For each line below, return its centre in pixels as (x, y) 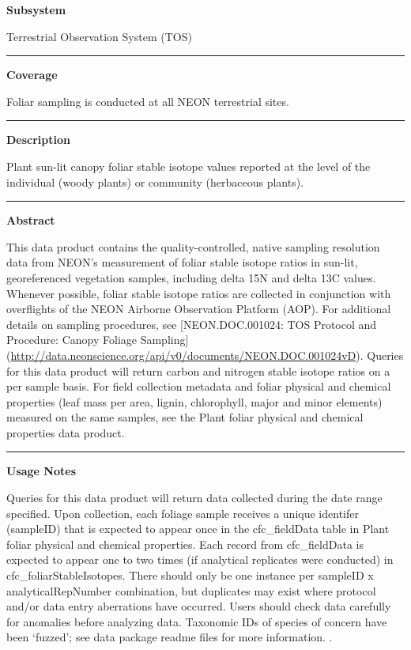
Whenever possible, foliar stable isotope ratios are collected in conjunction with (199, 293)
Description (39, 140)
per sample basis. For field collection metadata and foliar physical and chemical (199, 386)
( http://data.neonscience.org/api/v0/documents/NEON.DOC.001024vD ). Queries (205, 355)
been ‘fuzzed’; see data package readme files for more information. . (170, 637)
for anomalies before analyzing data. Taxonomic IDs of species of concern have (197, 621)
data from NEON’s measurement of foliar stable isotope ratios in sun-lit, (182, 262)
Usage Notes (41, 471)
